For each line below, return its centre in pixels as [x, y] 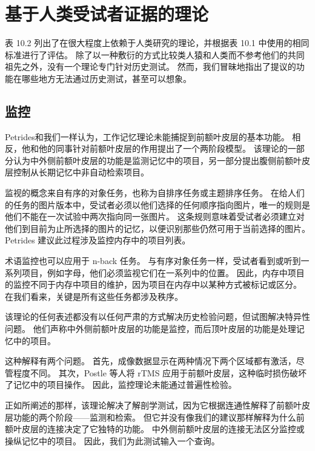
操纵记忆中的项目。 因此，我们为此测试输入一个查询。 [112, 440]
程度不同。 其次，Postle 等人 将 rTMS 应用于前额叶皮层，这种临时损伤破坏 [160, 372]
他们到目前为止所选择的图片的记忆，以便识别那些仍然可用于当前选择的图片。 [157, 228]
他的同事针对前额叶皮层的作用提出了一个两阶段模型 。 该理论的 [163, 148]
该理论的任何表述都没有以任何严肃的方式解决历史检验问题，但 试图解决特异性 [157, 317]
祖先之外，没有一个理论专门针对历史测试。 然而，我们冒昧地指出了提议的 [151, 66]
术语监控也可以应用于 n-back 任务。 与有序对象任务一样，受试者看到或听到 [153, 261]
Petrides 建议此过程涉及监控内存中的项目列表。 [98, 240]
